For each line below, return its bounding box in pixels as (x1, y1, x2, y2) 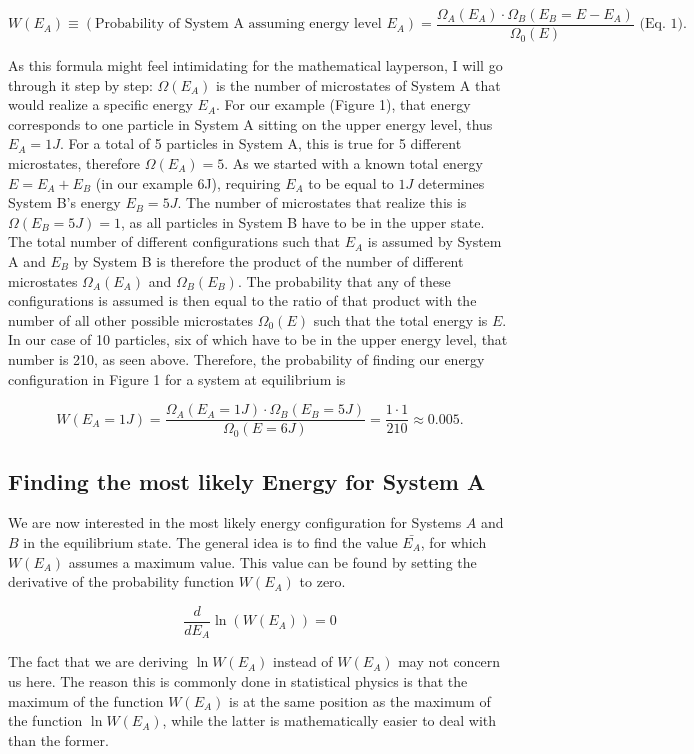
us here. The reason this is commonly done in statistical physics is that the (8, 670, 468, 691)
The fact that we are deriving (8, 651, 189, 672)
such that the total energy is (313, 309, 488, 330)
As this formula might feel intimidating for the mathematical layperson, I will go (8, 55, 503, 76)
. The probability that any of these (237, 270, 451, 291)
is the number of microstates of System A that (215, 74, 501, 95)
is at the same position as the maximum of (229, 690, 491, 711)
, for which (420, 532, 487, 553)
